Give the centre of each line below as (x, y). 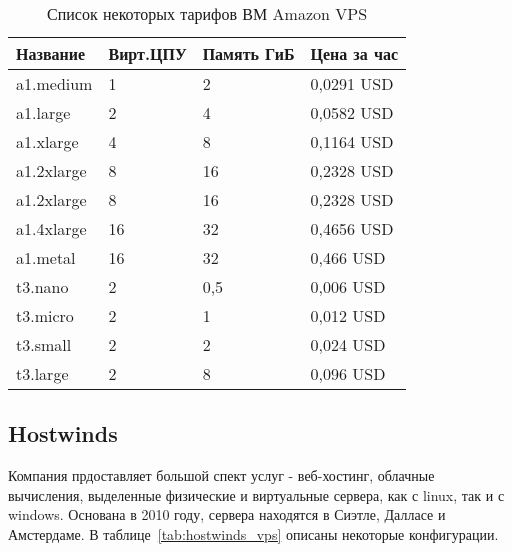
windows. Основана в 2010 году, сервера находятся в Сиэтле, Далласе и (227, 514)
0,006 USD (348, 286)
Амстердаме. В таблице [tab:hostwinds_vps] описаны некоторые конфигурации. (253, 533)
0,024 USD (348, 344)
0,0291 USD (352, 83)
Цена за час (354, 53)
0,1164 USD (352, 141)
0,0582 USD (352, 112)
